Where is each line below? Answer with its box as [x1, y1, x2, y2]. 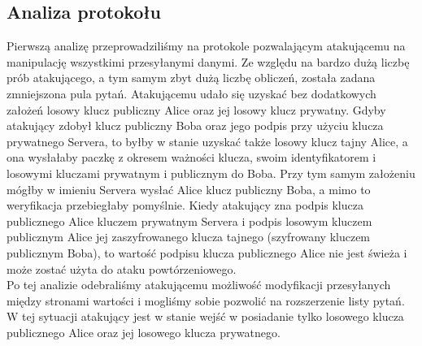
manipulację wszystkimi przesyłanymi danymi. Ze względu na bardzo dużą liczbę [7, 53, 410, 70]
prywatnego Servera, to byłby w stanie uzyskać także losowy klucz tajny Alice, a [7, 132, 408, 149]
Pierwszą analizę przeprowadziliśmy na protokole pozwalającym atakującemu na [7, 37, 406, 54]
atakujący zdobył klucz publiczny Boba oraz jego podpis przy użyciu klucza [7, 117, 384, 134]
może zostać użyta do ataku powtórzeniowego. [7, 260, 237, 277]
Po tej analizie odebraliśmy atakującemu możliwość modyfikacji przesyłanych [7, 276, 391, 293]
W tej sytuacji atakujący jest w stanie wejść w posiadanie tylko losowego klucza [7, 308, 404, 325]
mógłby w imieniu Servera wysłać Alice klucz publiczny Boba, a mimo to [7, 180, 371, 197]
